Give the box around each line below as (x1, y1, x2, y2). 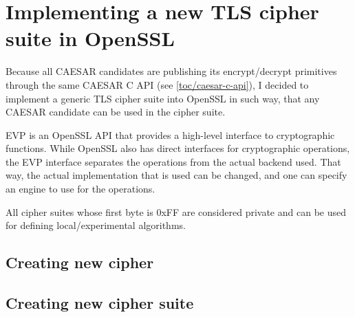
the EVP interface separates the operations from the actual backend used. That (6, 154, 341, 168)
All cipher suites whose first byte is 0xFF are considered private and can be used (6, 204, 346, 219)
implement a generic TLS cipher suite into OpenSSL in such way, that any (6, 91, 320, 105)
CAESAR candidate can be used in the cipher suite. (6, 105, 226, 119)
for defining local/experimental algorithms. (6, 218, 186, 232)
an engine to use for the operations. (6, 182, 155, 196)
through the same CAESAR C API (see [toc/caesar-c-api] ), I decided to (6, 77, 309, 91)
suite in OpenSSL (6, 24, 175, 52)
